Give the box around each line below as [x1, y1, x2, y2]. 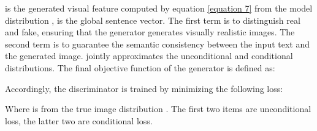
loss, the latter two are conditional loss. [5, 114, 153, 127]
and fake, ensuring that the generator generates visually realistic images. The [5, 26, 295, 38]
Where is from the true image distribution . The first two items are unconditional [5, 102, 311, 115]
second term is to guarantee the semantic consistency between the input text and [5, 37, 310, 50]
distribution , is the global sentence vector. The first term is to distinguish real [5, 13, 300, 26]
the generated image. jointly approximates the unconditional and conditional [5, 49, 293, 62]
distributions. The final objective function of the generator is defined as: [5, 61, 275, 74]
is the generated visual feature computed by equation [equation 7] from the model [5, 2, 313, 14]
